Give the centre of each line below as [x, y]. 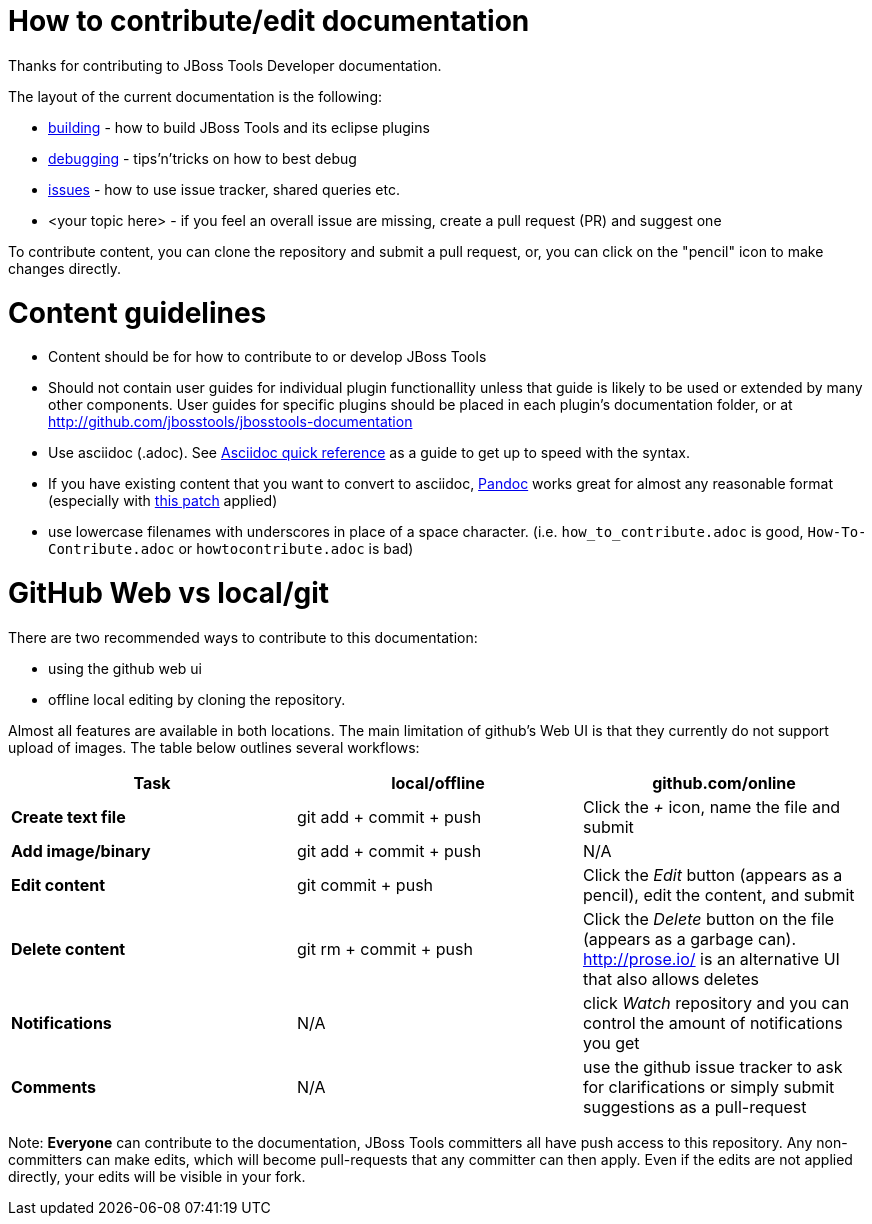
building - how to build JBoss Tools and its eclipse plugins [239, 127]
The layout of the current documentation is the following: [195, 96]
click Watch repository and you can [716, 1002]
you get [611, 1042]
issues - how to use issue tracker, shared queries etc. [224, 189]
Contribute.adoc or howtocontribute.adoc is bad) [231, 549]
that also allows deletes [671, 978]
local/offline [438, 782]
